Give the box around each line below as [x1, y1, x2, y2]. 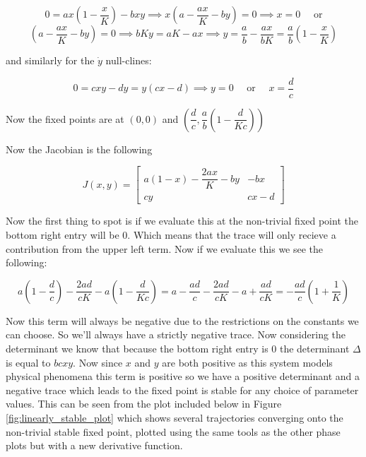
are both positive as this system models [162, 355, 333, 369]
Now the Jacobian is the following [6, 141, 153, 156]
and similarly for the [6, 53, 95, 67]
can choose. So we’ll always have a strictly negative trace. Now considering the [6, 327, 346, 342]
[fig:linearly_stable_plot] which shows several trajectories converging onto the [6, 410, 343, 425]
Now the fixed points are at [6, 111, 124, 126]
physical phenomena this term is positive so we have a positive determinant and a [6, 369, 360, 384]
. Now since [73, 355, 123, 369]
